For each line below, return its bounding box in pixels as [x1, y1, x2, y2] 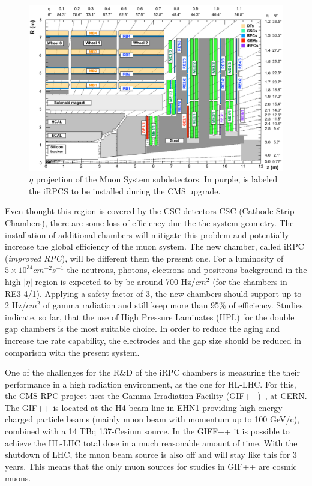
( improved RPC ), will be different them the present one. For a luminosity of [5, 251, 284, 264]
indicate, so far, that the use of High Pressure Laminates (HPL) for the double [5, 310, 295, 323]
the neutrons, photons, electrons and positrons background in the [67, 263, 307, 276]
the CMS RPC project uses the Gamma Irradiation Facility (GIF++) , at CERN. [5, 389, 307, 402]
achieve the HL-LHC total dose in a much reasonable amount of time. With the [5, 436, 298, 449]
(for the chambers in [212, 275, 287, 287]
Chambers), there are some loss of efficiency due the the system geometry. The [5, 216, 294, 229]
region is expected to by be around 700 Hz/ [35, 275, 196, 287]
